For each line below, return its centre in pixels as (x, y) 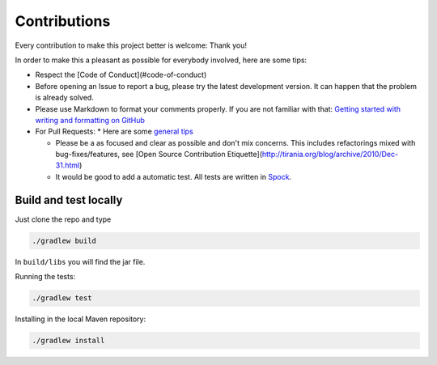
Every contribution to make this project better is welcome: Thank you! (131, 45)
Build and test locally (69, 199)
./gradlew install (68, 341)
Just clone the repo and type (63, 219)
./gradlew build (64, 240)
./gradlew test (62, 298)
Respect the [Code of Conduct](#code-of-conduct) (121, 75)
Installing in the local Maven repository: (81, 319)
